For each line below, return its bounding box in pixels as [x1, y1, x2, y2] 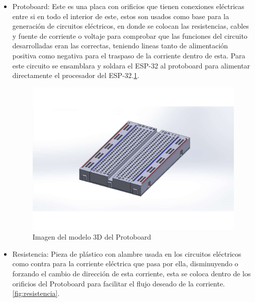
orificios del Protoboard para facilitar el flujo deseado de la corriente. [12, 278, 225, 288]
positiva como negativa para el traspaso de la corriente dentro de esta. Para [12, 50, 245, 60]
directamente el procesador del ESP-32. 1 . [12, 70, 139, 81]
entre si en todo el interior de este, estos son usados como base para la [12, 11, 229, 21]
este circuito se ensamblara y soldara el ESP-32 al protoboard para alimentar [12, 60, 250, 70]
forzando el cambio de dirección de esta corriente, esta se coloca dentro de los [12, 268, 251, 278]
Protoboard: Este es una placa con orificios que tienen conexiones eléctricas [12, 1, 244, 11]
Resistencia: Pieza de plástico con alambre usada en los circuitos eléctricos [12, 248, 241, 259]
